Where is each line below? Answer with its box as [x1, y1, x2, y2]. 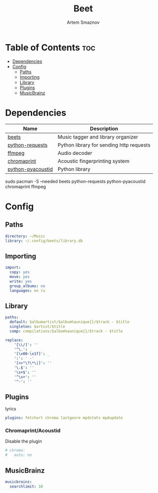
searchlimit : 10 [9, 484, 43, 489]
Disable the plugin [5, 439, 42, 444]
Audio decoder [57, 149, 93, 156]
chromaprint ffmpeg [5, 184, 46, 190]
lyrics [5, 406, 16, 412]
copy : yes [9, 270, 30, 275]
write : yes [9, 279, 32, 284]
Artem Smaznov [66, 19, 100, 25]
